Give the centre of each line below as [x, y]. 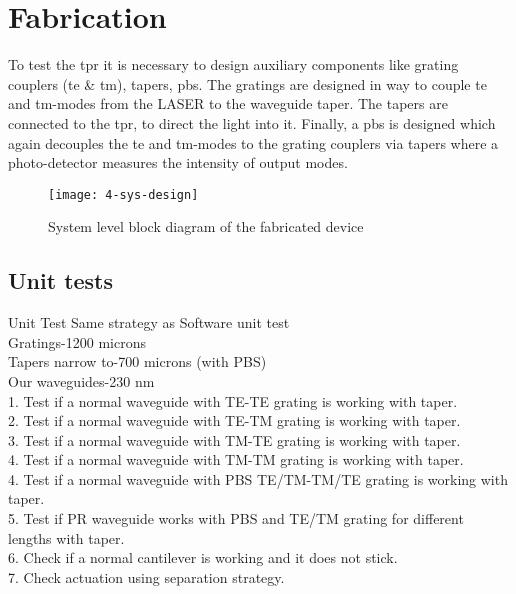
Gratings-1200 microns [77, 341]
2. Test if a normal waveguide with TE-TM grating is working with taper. [234, 420]
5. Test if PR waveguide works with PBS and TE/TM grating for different [236, 518]
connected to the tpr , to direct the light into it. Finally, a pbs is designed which [252, 122]
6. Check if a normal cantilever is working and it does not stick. [203, 557]
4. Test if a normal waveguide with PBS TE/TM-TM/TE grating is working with [258, 478]
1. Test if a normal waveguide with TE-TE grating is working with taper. [233, 400]
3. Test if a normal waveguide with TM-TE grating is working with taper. [234, 439]
